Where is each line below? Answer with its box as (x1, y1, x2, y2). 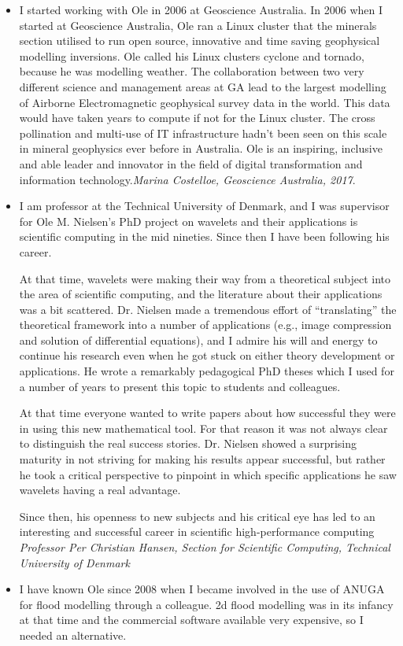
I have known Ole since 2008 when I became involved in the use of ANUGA (19, 581, 385, 597)
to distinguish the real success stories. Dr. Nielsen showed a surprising (19, 435, 357, 452)
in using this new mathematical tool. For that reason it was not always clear (19, 419, 388, 436)
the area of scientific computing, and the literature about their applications (19, 286, 383, 302)
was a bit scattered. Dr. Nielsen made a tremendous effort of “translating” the (19, 301, 397, 317)
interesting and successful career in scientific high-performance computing (19, 523, 375, 540)
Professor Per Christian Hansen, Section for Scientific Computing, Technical (19, 539, 390, 555)
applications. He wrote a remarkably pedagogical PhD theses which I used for (19, 363, 394, 379)
